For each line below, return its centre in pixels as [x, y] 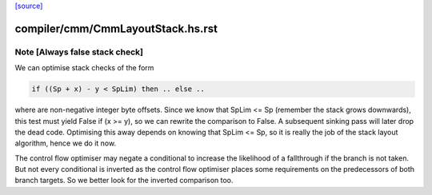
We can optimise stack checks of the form [84, 68]
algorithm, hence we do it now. [65, 143]
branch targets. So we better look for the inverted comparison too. [124, 181]
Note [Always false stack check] [79, 52]
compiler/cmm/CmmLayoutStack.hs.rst [116, 28]
